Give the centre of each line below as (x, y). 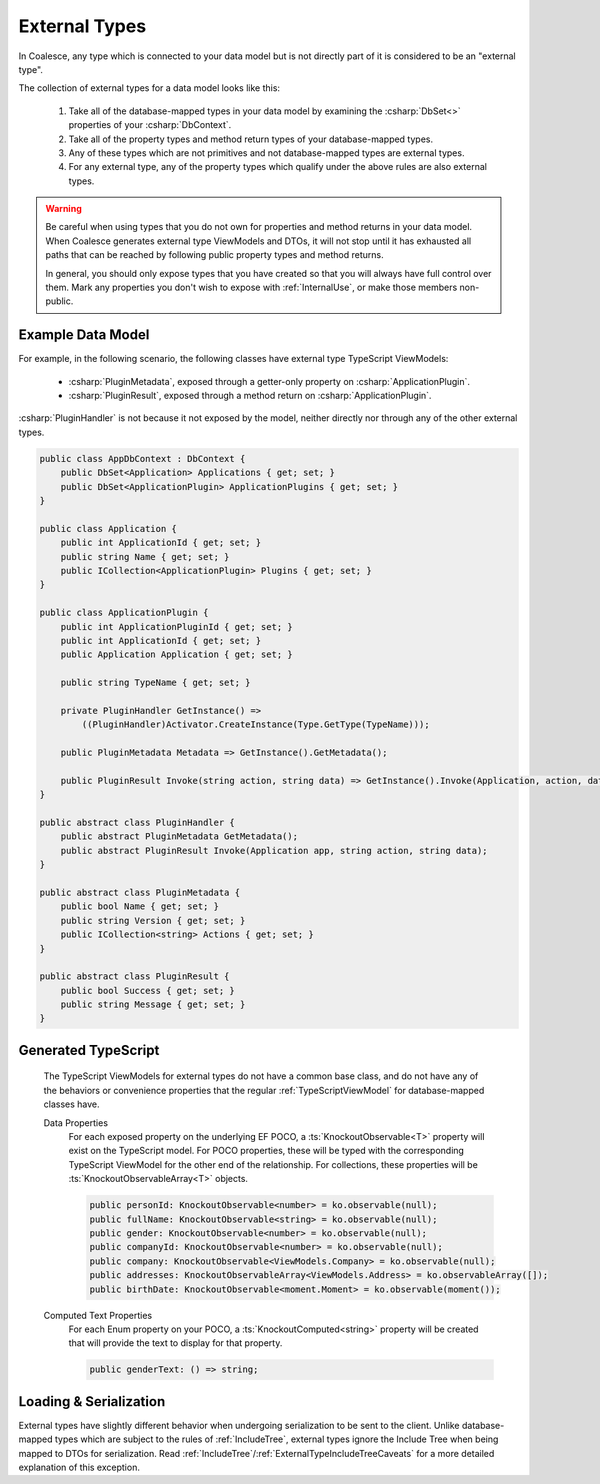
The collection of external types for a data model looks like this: (149, 88)
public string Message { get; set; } (153, 1004)
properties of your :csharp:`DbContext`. (150, 125)
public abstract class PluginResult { (134, 976)
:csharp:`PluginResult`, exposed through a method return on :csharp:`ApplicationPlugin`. (250, 396)
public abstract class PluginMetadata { (139, 892)
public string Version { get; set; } (153, 920)
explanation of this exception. (79, 1467)
